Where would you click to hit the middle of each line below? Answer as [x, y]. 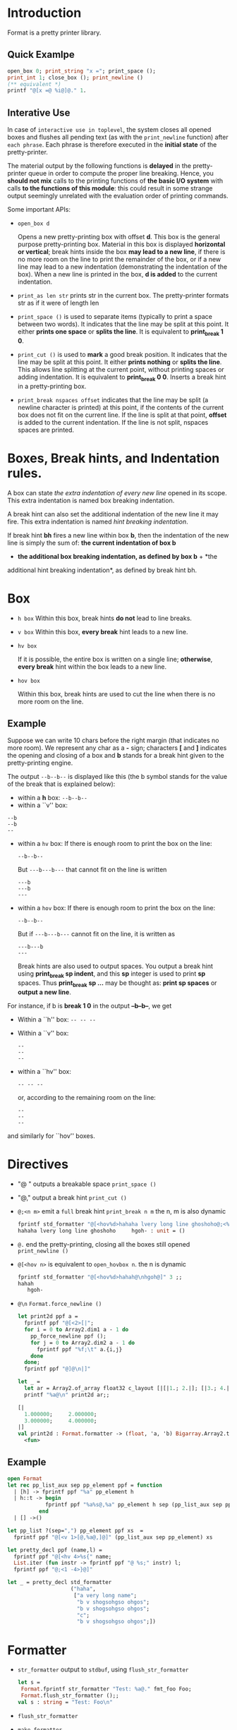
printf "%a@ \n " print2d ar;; [67, 1395]
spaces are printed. [46, 430]
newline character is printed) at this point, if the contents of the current [121, 407]
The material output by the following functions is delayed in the [99, 166]
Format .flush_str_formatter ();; [70, 1695]
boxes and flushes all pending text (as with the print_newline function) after [118, 137]
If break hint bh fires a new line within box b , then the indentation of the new [118, 535]
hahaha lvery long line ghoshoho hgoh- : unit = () [101, 1230]
